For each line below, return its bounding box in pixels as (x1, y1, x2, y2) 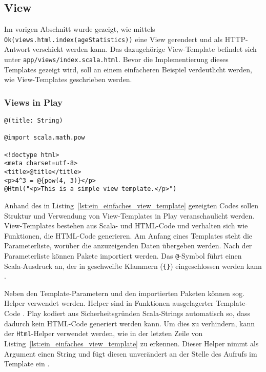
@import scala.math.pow (4, 134, 85, 142)
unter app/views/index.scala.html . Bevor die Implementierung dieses (4, 54, 229, 65)
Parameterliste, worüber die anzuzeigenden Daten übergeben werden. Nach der (4, 240, 252, 251)
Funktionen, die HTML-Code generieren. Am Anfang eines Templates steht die (4, 230, 253, 241)
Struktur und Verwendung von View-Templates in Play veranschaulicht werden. (4, 210, 255, 221)
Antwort (4, 44, 30, 54)
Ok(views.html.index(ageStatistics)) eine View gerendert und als (4, 33, 223, 44)
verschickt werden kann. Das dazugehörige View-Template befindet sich (32, 44, 257, 54)
